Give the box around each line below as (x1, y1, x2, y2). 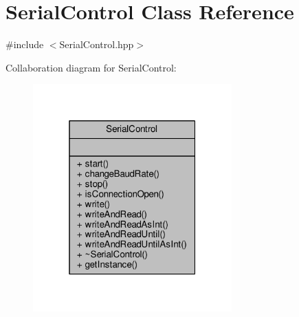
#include (5, 37, 44, 52)
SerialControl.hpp (59, 37, 134, 52)
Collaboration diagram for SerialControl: (5, 60, 177, 74)
